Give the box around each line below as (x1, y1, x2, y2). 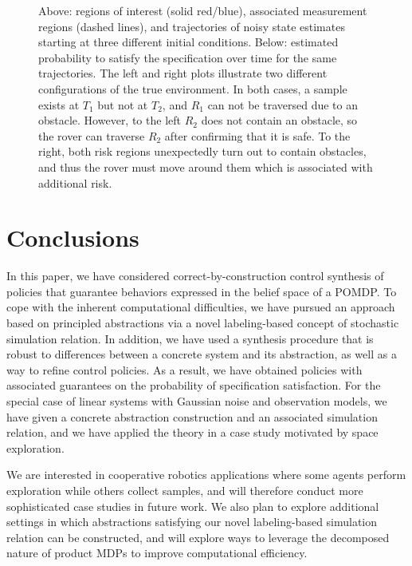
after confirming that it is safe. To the (164, 127, 351, 144)
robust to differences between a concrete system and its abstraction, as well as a (6, 346, 397, 362)
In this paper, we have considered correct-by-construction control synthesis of (6, 267, 384, 284)
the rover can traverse (38, 127, 145, 144)
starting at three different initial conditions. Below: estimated (38, 34, 339, 50)
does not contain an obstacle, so (201, 112, 358, 129)
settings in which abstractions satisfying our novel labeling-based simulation (6, 513, 378, 530)
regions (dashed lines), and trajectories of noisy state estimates (38, 18, 345, 34)
